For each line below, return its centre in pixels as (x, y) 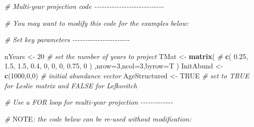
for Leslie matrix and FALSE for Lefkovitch (71, 85)
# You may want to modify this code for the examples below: (97, 23)
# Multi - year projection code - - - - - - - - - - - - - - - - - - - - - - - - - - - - (84, 6)
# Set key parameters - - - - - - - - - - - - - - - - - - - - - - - (67, 39)
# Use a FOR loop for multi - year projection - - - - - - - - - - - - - (89, 102)
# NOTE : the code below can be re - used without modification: (98, 118)
